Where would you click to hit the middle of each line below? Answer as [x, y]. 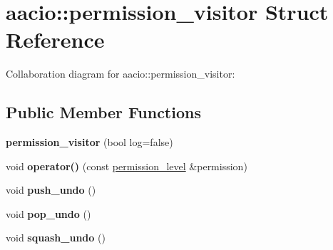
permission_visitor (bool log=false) [89, 142]
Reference [55, 40]
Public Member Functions [103, 112]
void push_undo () [51, 190]
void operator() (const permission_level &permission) [127, 166]
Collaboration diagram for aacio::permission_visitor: [121, 74]
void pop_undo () [48, 213]
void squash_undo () [56, 238]
